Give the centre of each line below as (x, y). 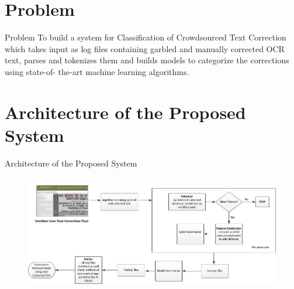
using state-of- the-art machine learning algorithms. (97, 71)
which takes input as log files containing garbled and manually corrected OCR (145, 48)
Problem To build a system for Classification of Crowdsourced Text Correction (146, 37)
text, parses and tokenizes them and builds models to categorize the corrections (147, 60)
